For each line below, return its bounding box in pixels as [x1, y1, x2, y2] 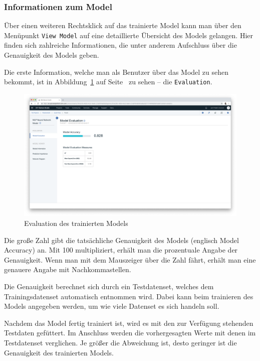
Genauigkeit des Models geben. [4, 50, 99, 60]
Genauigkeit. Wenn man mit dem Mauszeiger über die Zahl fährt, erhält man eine [4, 254, 256, 265]
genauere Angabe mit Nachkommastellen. [4, 264, 131, 275]
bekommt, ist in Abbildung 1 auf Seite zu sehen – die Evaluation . [4, 76, 212, 87]
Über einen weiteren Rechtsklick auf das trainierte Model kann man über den [4, 20, 241, 31]
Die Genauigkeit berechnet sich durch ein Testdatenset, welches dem [4, 281, 214, 291]
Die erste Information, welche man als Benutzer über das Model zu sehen [4, 66, 229, 77]
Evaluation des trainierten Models [24, 217, 128, 228]
